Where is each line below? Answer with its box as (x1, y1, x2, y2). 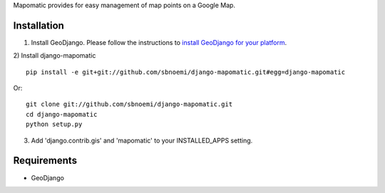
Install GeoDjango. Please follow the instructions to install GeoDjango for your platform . (31, 38, 287, 46)
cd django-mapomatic (26, 110, 98, 118)
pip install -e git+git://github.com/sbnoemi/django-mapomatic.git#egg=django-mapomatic (26, 68, 346, 76)
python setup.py (26, 120, 83, 128)
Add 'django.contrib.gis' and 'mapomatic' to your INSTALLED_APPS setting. (31, 136, 253, 145)
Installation (13, 19, 64, 31)
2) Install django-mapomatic (13, 51, 96, 60)
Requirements (13, 155, 78, 167)
